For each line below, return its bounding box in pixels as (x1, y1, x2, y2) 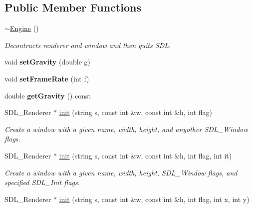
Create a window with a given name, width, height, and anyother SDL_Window (4, 123, 248, 134)
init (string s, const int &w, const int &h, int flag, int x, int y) (59, 193, 250, 204)
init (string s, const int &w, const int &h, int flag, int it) (59, 150, 232, 160)
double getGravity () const (4, 90, 91, 100)
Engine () (9, 23, 39, 33)
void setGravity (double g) (4, 56, 90, 67)
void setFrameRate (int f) (4, 73, 89, 83)
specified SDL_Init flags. (4, 177, 80, 187)
